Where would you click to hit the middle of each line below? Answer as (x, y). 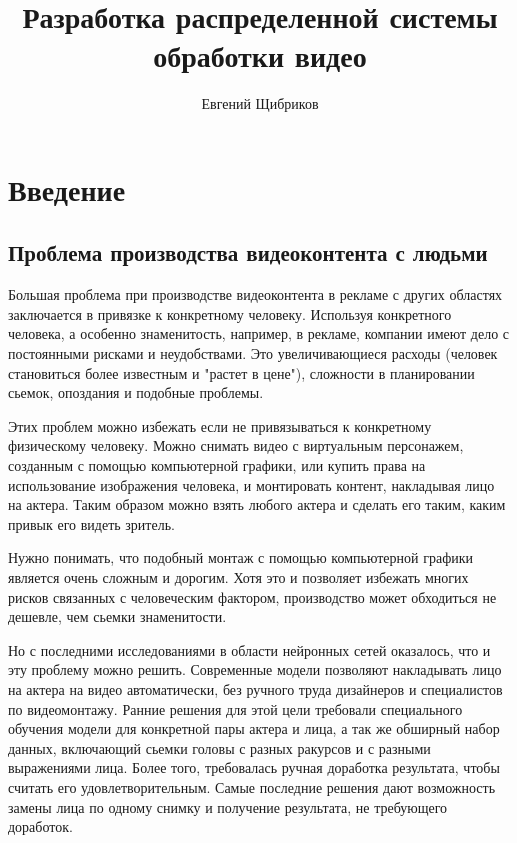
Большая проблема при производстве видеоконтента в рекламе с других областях (255, 294)
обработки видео (260, 55)
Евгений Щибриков (260, 103)
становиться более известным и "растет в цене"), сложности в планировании (241, 372)
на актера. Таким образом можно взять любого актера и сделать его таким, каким (257, 504)
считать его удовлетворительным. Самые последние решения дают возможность (252, 786)
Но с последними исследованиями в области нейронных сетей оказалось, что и (249, 649)
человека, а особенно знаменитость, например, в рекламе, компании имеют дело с (259, 333)
